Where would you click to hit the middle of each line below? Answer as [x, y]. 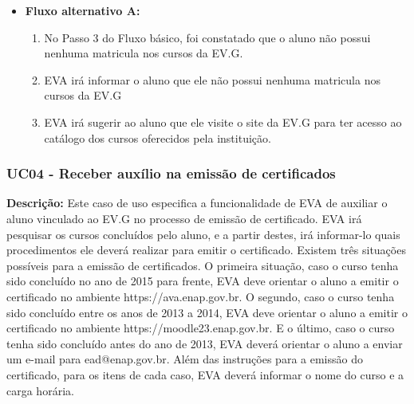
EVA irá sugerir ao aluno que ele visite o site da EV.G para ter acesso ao [223, 122]
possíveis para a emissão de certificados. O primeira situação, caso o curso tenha [203, 265]
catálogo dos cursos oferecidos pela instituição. [158, 137]
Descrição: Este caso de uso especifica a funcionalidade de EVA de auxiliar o [197, 203]
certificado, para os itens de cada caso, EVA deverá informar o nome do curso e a [205, 374]
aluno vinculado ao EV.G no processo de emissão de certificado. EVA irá [184, 218]
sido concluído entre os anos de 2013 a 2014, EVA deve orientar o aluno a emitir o [207, 312]
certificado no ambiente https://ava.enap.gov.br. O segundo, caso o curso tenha [201, 296]
